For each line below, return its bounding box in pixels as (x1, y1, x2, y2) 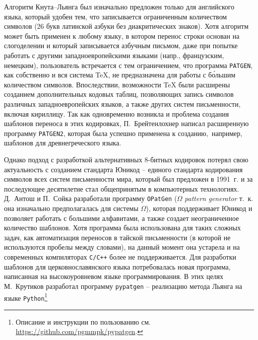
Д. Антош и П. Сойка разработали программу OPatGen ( (4, 193, 177, 204)
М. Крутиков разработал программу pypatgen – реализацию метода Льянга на (4, 280, 242, 291)
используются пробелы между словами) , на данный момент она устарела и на (4, 242, 240, 252)
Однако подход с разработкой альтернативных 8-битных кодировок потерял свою (4, 154, 249, 165)
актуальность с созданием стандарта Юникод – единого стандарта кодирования (4, 164, 243, 174)
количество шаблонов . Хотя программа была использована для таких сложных (4, 222, 241, 233)
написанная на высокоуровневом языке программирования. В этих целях (4, 271, 224, 281)
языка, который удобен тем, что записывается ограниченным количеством (4, 11, 227, 21)
